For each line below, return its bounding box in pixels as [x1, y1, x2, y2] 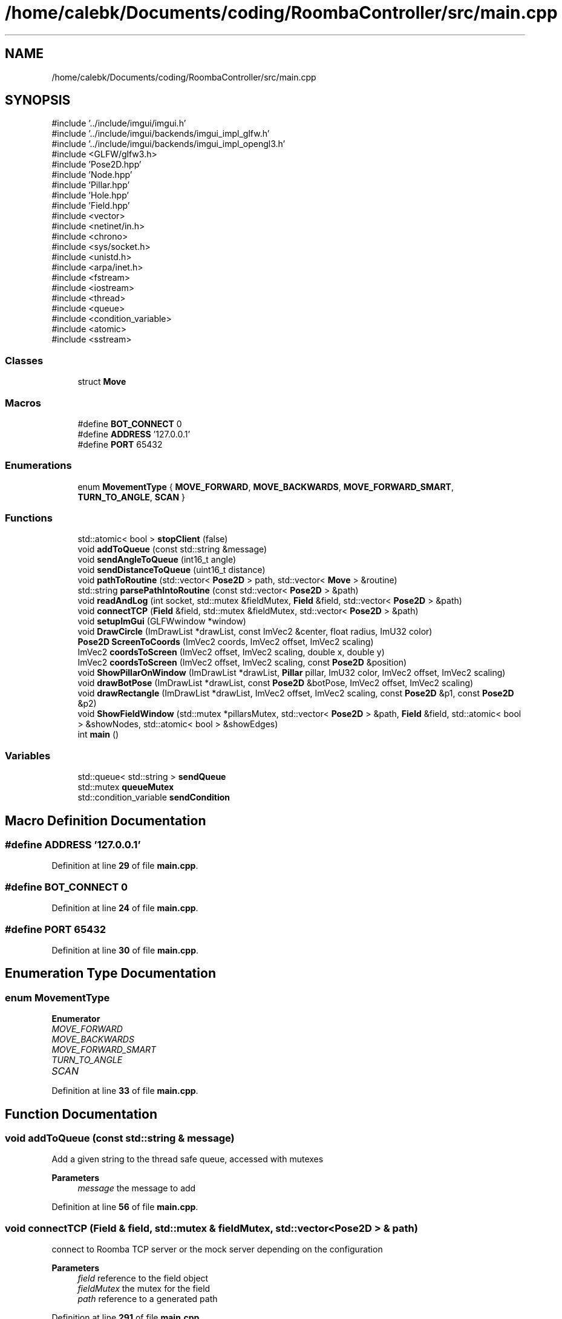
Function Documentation [5, 1106, 157, 1122]
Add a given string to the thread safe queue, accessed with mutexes [51, 1154, 324, 1165]
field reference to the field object [77, 1273, 209, 1284]
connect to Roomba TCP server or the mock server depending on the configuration [51, 1244, 383, 1255]
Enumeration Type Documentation [5, 966, 216, 981]
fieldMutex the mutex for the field [77, 1283, 211, 1294]
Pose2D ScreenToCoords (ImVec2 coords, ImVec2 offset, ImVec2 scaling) [77, 637, 374, 647]
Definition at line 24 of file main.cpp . [51, 903, 198, 914]
